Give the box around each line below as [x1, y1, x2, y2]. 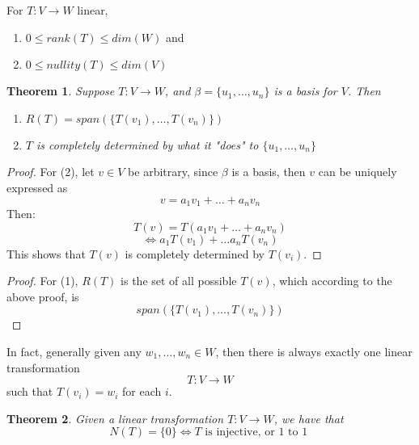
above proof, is [6, 288, 79, 304]
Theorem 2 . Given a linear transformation [6, 409, 224, 426]
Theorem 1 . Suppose [6, 82, 115, 99]
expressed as [6, 178, 68, 195]
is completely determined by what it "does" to [36, 136, 259, 153]
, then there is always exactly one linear [215, 342, 413, 359]
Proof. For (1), [6, 272, 78, 289]
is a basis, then [231, 163, 306, 180]
